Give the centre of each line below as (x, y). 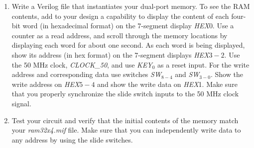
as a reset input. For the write (203, 64)
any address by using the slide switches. (72, 139)
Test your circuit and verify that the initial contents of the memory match (125, 120)
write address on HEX (46, 84)
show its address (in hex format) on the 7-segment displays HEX (110, 54)
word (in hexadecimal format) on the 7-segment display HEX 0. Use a (128, 26)
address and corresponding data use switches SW (86, 74)
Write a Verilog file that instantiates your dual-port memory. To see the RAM (131, 6)
